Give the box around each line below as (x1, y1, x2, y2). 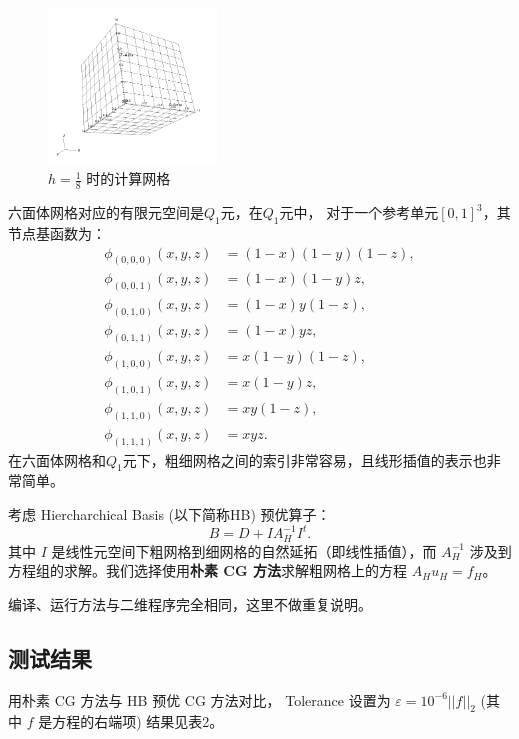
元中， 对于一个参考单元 (279, 202, 439, 223)
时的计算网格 (86, 168, 171, 189)
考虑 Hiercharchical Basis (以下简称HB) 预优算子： (8, 504, 331, 524)
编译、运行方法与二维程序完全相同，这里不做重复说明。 (8, 593, 372, 614)
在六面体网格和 (8, 449, 106, 470)
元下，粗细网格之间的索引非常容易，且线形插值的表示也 (122, 449, 487, 470)
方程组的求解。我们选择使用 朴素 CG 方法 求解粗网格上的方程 (8, 560, 408, 581)
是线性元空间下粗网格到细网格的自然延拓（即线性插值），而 (51, 540, 437, 561)
